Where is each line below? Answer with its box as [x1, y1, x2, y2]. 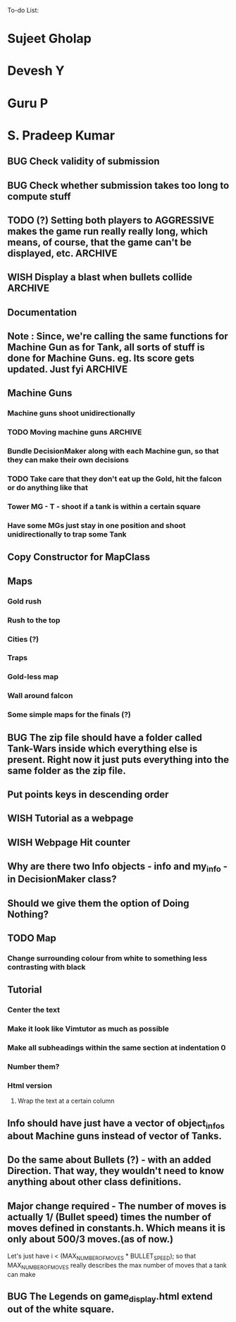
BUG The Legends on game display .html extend [7, 1290, 213, 1304]
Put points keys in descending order [7, 789, 169, 801]
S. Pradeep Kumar [7, 127, 116, 143]
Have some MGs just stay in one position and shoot [7, 521, 186, 531]
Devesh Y [7, 63, 65, 79]
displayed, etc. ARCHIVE [7, 247, 118, 259]
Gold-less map [7, 672, 58, 682]
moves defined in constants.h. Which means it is [7, 1222, 226, 1234]
